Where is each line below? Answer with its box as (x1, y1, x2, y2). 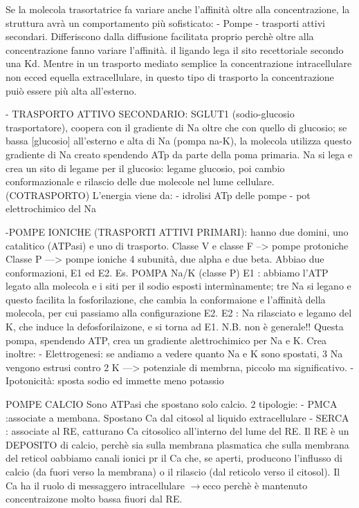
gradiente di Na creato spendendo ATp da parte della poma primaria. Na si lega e (6, 147, 353, 161)
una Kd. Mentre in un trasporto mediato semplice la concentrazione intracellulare (6, 56, 352, 70)
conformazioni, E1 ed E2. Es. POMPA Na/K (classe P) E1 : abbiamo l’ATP (6, 265, 329, 279)
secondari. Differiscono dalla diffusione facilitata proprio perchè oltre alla (6, 29, 314, 44)
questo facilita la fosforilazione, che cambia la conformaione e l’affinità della (6, 292, 326, 306)
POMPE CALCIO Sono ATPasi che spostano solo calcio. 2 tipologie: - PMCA (6, 397, 338, 411)
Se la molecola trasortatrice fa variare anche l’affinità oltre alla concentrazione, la (6, 2, 350, 16)
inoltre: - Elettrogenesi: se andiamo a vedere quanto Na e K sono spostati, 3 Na (6, 346, 343, 361)
